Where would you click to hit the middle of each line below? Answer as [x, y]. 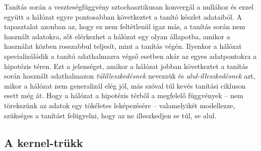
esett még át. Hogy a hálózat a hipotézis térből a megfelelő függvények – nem [124, 95]
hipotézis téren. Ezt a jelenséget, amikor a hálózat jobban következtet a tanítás [126, 66]
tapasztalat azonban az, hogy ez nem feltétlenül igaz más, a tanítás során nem [125, 26]
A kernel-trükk [44, 142]
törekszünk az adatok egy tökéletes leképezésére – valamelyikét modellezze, [120, 105]
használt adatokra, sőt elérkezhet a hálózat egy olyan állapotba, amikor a [117, 36]
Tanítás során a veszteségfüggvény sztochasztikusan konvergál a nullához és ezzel [129, 7]
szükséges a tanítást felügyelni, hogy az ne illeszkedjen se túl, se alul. [110, 115]
